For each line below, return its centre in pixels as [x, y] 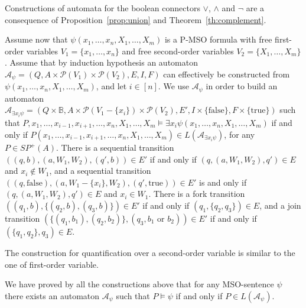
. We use [174, 86]
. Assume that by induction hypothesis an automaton [101, 62]
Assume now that [36, 39]
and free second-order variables [178, 51]
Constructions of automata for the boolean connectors [102, 8]
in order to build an [242, 86]
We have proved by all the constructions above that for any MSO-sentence [139, 284]
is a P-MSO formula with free [218, 39]
